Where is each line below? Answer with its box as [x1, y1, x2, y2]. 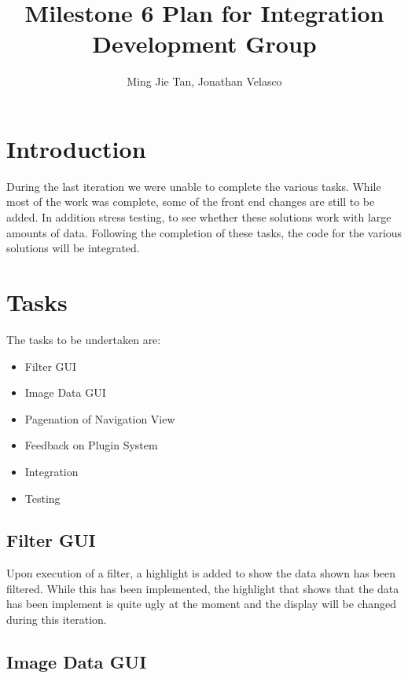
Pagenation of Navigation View [24, 410, 175, 427]
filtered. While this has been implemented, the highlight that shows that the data [6, 580, 399, 596]
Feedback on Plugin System [24, 437, 158, 453]
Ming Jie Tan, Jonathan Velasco [127, 73, 282, 90]
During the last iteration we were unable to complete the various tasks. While [6, 178, 381, 194]
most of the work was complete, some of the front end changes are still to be [6, 193, 375, 210]
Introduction [6, 132, 146, 164]
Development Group [92, 27, 317, 60]
